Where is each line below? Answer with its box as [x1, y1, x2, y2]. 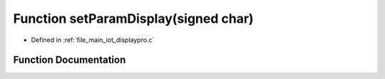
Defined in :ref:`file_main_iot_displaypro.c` [31, 36, 155, 44]
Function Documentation [13, 54, 126, 66]
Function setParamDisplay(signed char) [13, 11, 254, 26]
